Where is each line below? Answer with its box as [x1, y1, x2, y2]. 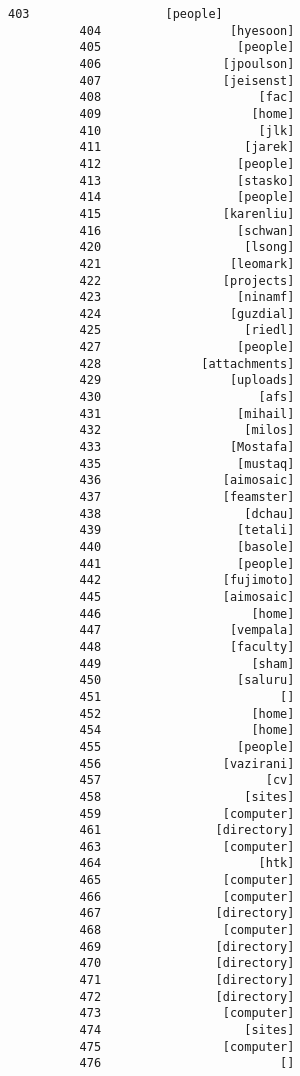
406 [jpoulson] [79, 56, 295, 71]
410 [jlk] [79, 123, 295, 138]
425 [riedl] [79, 323, 295, 338]
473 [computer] [79, 1006, 295, 1021]
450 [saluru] [79, 673, 295, 688]
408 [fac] [79, 90, 295, 105]
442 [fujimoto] [79, 573, 295, 588]
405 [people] [79, 40, 295, 55]
